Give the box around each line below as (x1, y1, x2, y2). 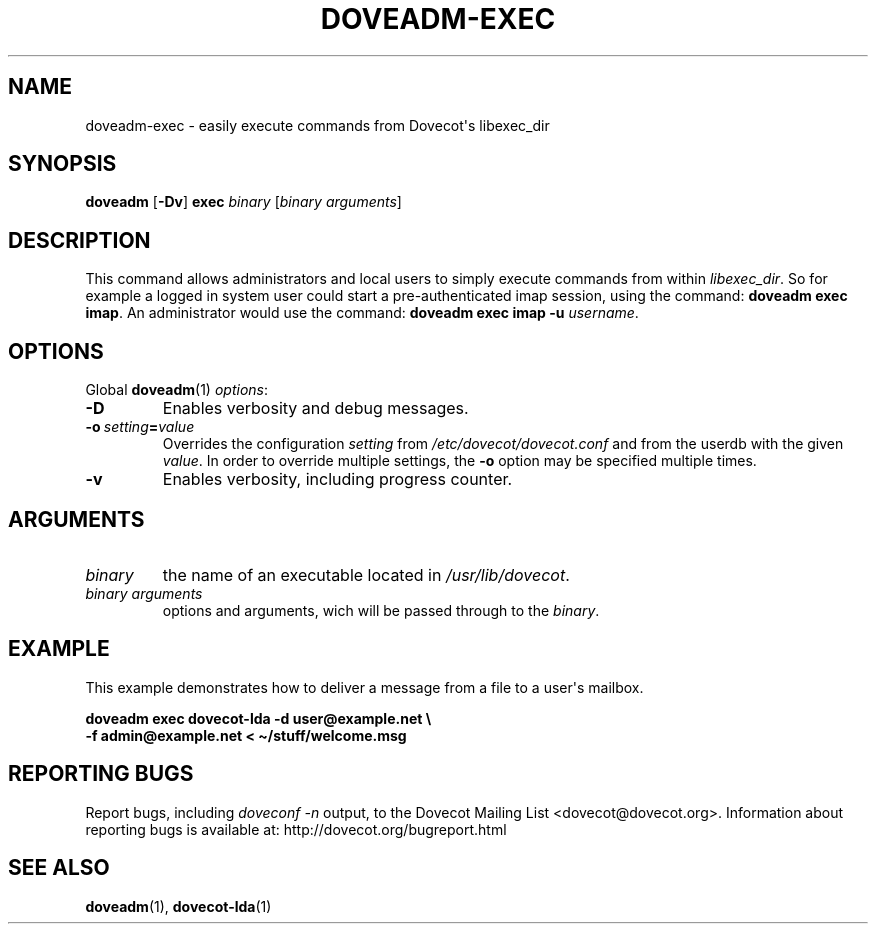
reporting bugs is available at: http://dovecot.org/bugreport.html (85, 820, 507, 838)
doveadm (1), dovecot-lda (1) (85, 897, 272, 915)
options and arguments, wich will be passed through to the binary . (162, 601, 600, 619)
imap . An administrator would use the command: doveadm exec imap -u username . (85, 304, 639, 322)
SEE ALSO (8, 855, 110, 881)
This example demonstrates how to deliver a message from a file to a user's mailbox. (85, 678, 644, 696)
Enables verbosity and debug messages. (162, 398, 469, 419)
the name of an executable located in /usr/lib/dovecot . (162, 564, 570, 585)
